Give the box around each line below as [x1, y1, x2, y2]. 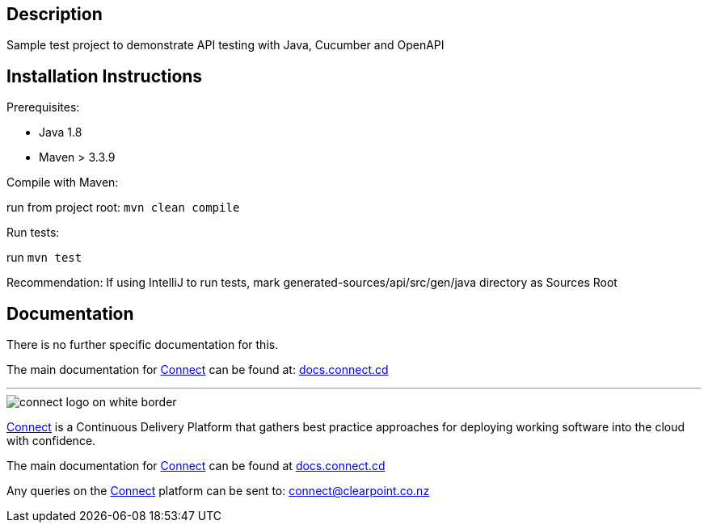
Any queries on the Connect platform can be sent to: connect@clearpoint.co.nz [6, 484, 430, 498]
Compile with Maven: [6, 175, 119, 190]
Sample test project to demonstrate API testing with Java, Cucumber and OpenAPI [6, 38, 445, 52]
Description [6, 4, 103, 24]
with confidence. [6, 434, 96, 448]
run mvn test [6, 250, 82, 265]
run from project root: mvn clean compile [6, 200, 240, 215]
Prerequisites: [6, 100, 80, 115]
